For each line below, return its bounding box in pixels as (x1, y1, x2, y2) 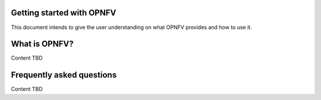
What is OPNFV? (11, 39, 74, 49)
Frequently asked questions (11, 70, 117, 80)
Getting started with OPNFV (11, 8, 117, 18)
